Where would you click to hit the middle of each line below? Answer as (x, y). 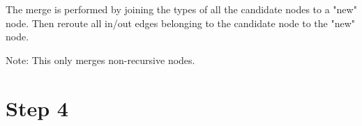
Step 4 (37, 108)
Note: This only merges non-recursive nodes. (100, 60)
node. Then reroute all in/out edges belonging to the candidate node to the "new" (181, 23)
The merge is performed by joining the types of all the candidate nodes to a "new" (181, 9)
